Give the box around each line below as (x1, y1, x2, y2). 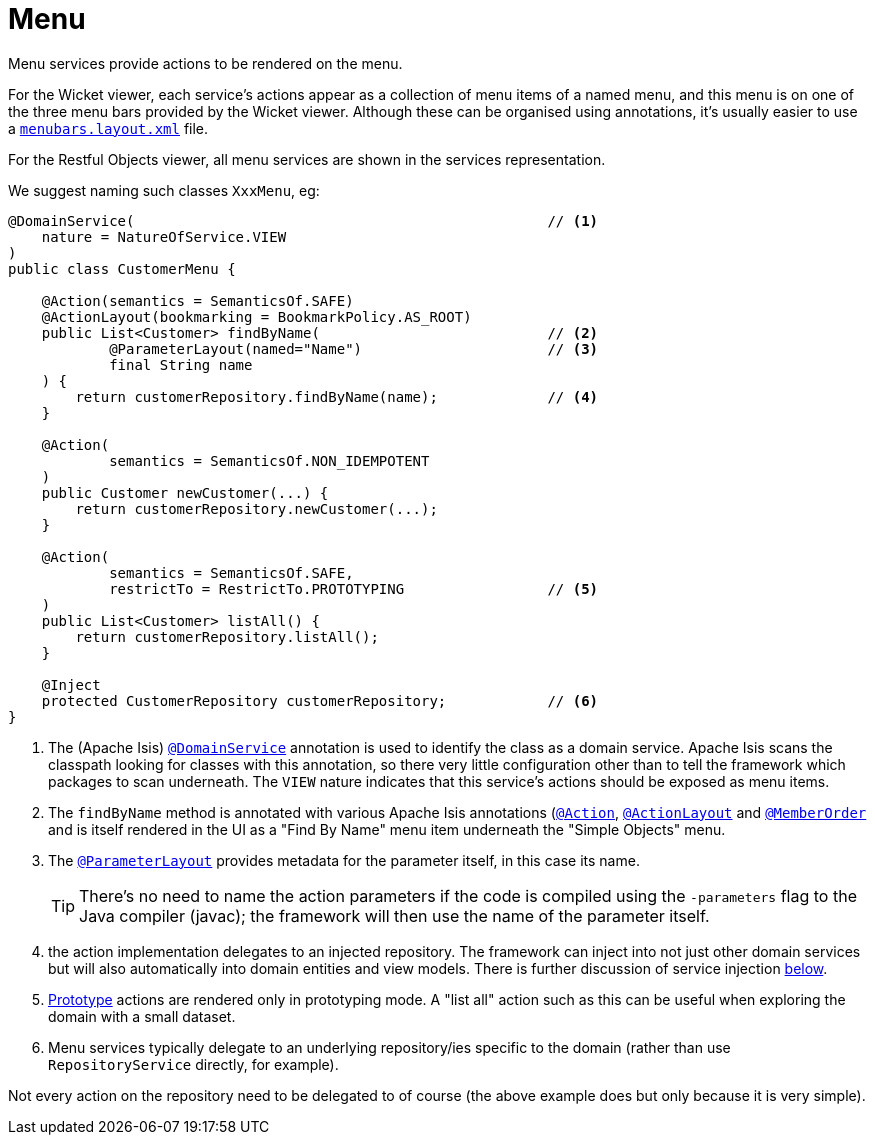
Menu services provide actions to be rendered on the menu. (8, 54, 403, 72)
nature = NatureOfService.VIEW (41, 228, 287, 245)
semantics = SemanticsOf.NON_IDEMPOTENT (109, 452, 430, 469)
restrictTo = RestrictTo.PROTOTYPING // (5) (109, 580, 599, 597)
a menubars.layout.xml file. (8, 119, 209, 137)
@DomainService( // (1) (8, 212, 599, 229)
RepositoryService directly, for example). (48, 1055, 339, 1073)
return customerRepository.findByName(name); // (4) (75, 388, 599, 405)
